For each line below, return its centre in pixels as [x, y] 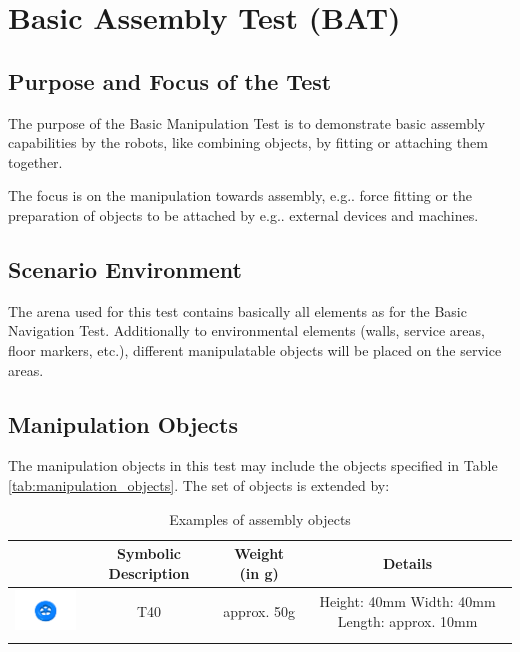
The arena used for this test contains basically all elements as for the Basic [237, 310]
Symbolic [149, 553]
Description [149, 572]
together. [35, 161]
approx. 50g [259, 611]
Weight [259, 553]
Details [408, 562]
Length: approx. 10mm [407, 620]
